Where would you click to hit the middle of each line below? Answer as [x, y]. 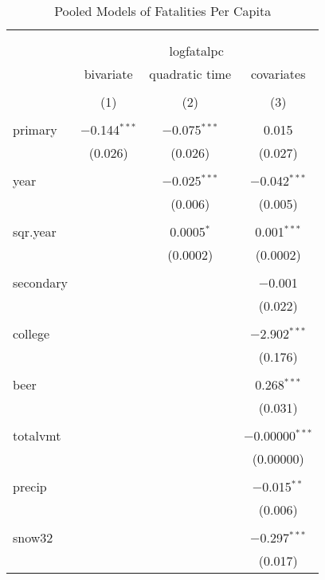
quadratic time [190, 74]
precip [30, 486]
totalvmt [37, 435]
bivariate [108, 74]
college [31, 333]
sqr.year [35, 231]
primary [35, 129]
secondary [41, 282]
